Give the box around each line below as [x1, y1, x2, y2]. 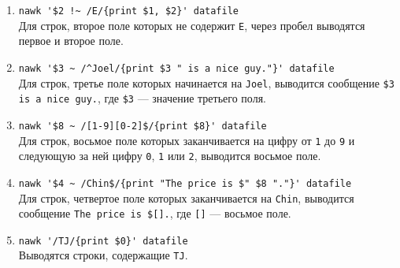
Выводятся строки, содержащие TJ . [18, 247, 188, 263]
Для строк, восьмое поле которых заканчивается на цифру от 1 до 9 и [18, 132, 355, 148]
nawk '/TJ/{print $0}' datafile [18, 235, 188, 247]
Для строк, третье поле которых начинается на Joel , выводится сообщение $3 [18, 74, 394, 91]
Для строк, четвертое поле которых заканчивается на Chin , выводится [18, 189, 354, 206]
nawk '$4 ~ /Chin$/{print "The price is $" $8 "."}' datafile [18, 177, 352, 189]
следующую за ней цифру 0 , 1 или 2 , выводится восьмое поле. [18, 147, 321, 164]
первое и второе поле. [18, 32, 124, 49]
